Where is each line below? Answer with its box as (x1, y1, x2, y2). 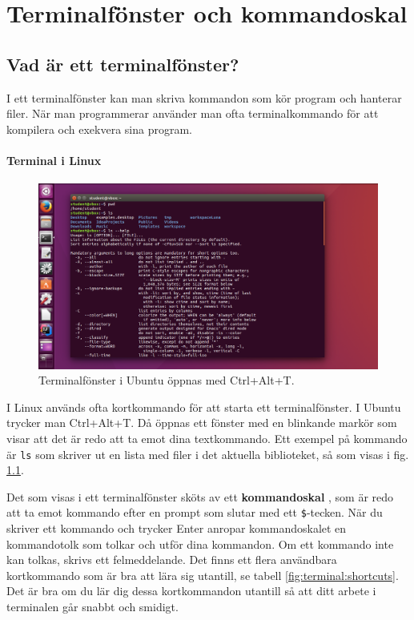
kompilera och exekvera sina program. (6, 120, 193, 137)
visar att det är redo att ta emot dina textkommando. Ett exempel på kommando (6, 429, 408, 446)
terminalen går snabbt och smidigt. (6, 598, 179, 615)
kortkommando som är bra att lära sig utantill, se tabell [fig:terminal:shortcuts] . (6, 566, 399, 583)
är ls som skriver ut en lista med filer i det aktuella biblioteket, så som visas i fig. (6, 445, 409, 462)
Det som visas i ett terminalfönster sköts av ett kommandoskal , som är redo (6, 488, 394, 505)
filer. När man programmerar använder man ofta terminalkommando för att (6, 105, 379, 122)
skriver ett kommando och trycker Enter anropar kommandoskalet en (6, 520, 347, 537)
